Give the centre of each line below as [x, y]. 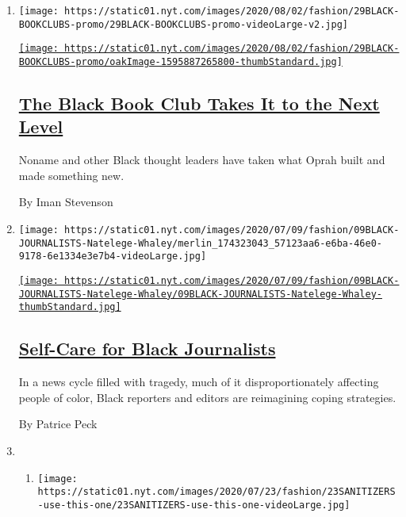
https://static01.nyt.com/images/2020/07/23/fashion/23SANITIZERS [216, 492]
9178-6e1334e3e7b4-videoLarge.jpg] [113, 257]
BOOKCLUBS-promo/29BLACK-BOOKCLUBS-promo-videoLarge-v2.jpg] [184, 24]
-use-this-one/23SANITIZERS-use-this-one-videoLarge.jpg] [194, 505]
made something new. [71, 175]
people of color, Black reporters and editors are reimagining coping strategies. [207, 397]
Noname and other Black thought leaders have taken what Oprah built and [202, 160]
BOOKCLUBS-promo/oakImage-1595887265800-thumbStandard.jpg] [180, 61]
